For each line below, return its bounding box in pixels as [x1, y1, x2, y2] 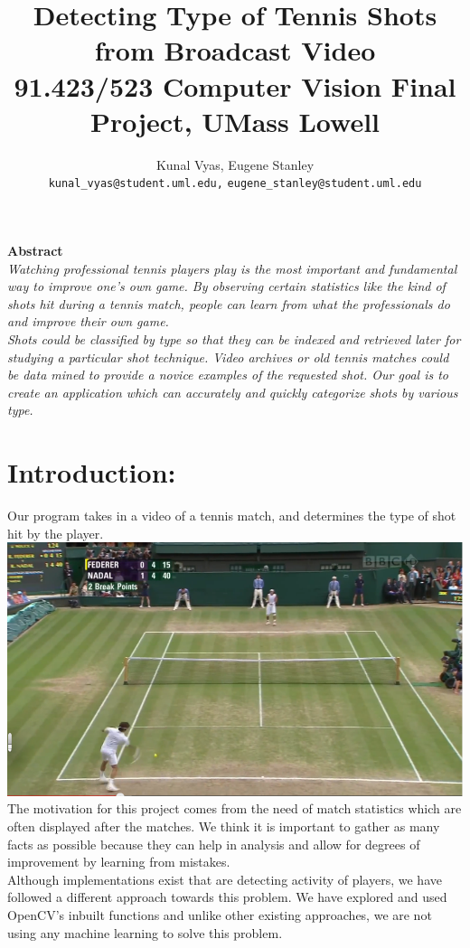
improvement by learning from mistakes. [7, 852, 230, 871]
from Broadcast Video [94, 32, 376, 69]
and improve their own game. [7, 312, 169, 331]
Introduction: [7, 454, 176, 491]
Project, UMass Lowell [89, 102, 381, 139]
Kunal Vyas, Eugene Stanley [155, 155, 315, 174]
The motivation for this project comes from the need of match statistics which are [7, 799, 462, 818]
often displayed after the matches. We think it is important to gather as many [7, 816, 440, 835]
